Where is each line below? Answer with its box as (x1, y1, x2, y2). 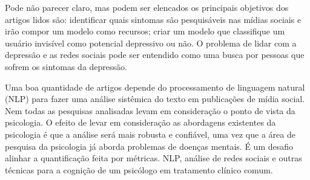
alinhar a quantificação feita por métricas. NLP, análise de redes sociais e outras (5, 152, 302, 164)
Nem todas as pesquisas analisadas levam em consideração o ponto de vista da (5, 104, 295, 117)
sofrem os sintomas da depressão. (5, 60, 127, 72)
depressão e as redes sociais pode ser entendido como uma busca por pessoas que (5, 48, 305, 61)
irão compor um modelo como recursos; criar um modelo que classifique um (5, 25, 285, 37)
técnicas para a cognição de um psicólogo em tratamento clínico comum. (5, 163, 273, 176)
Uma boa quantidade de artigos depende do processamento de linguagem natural (5, 80, 305, 93)
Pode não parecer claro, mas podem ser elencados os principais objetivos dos (5, 1, 289, 13)
